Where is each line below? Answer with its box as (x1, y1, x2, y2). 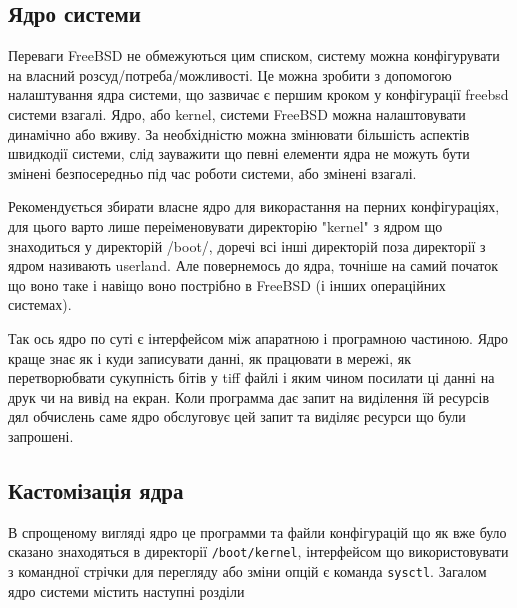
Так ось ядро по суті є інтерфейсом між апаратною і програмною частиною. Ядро (8, 327, 509, 348)
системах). (8, 294, 72, 315)
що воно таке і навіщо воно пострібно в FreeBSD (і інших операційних (8, 274, 446, 295)
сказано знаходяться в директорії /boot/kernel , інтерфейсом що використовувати (8, 541, 509, 562)
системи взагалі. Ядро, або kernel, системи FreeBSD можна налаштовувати (8, 103, 466, 124)
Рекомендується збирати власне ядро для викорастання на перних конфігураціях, (8, 196, 500, 217)
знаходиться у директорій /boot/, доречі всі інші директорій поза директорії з (8, 235, 486, 256)
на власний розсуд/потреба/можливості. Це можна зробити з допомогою (8, 64, 452, 85)
